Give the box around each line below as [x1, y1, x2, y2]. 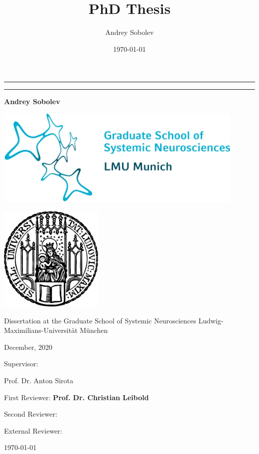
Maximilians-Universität [4, 325, 78, 335]
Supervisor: [4, 358, 38, 369]
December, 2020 [4, 341, 53, 352]
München [80, 325, 108, 335]
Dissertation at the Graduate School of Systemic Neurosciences [4, 315, 196, 325]
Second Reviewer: [4, 409, 57, 419]
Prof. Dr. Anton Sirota [4, 375, 73, 386]
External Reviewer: [4, 425, 62, 436]
